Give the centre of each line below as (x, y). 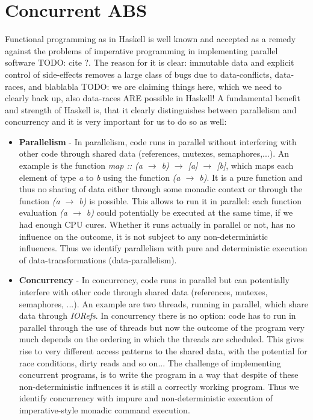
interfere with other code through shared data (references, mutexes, (143, 292)
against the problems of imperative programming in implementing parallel (141, 50)
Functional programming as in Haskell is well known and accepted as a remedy (150, 39)
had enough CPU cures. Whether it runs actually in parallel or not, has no (157, 224)
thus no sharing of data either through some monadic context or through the (161, 189)
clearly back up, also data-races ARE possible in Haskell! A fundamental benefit (153, 98)
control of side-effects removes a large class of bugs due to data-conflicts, (138, 74)
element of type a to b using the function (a (100, 177)
